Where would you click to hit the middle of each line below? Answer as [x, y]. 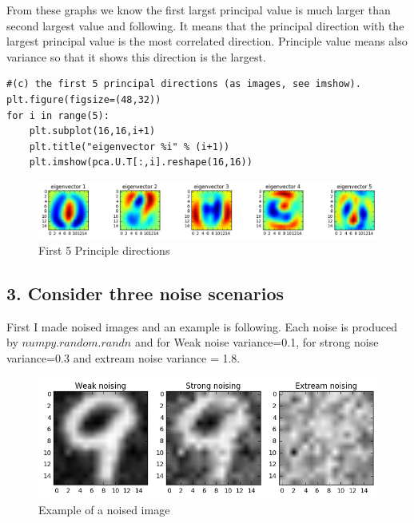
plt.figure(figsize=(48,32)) [84, 99]
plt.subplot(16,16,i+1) [92, 131]
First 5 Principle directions [104, 250]
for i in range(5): [58, 115]
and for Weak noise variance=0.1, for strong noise [257, 342]
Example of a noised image [104, 509]
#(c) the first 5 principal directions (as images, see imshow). [184, 84]
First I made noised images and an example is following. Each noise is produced [202, 326]
